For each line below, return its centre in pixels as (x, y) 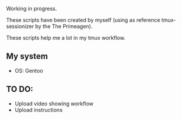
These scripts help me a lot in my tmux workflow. (66, 38)
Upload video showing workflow (54, 104)
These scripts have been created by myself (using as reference (83, 20)
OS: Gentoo (29, 70)
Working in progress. (32, 9)
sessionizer (20, 26)
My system (27, 57)
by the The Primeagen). (64, 26)
